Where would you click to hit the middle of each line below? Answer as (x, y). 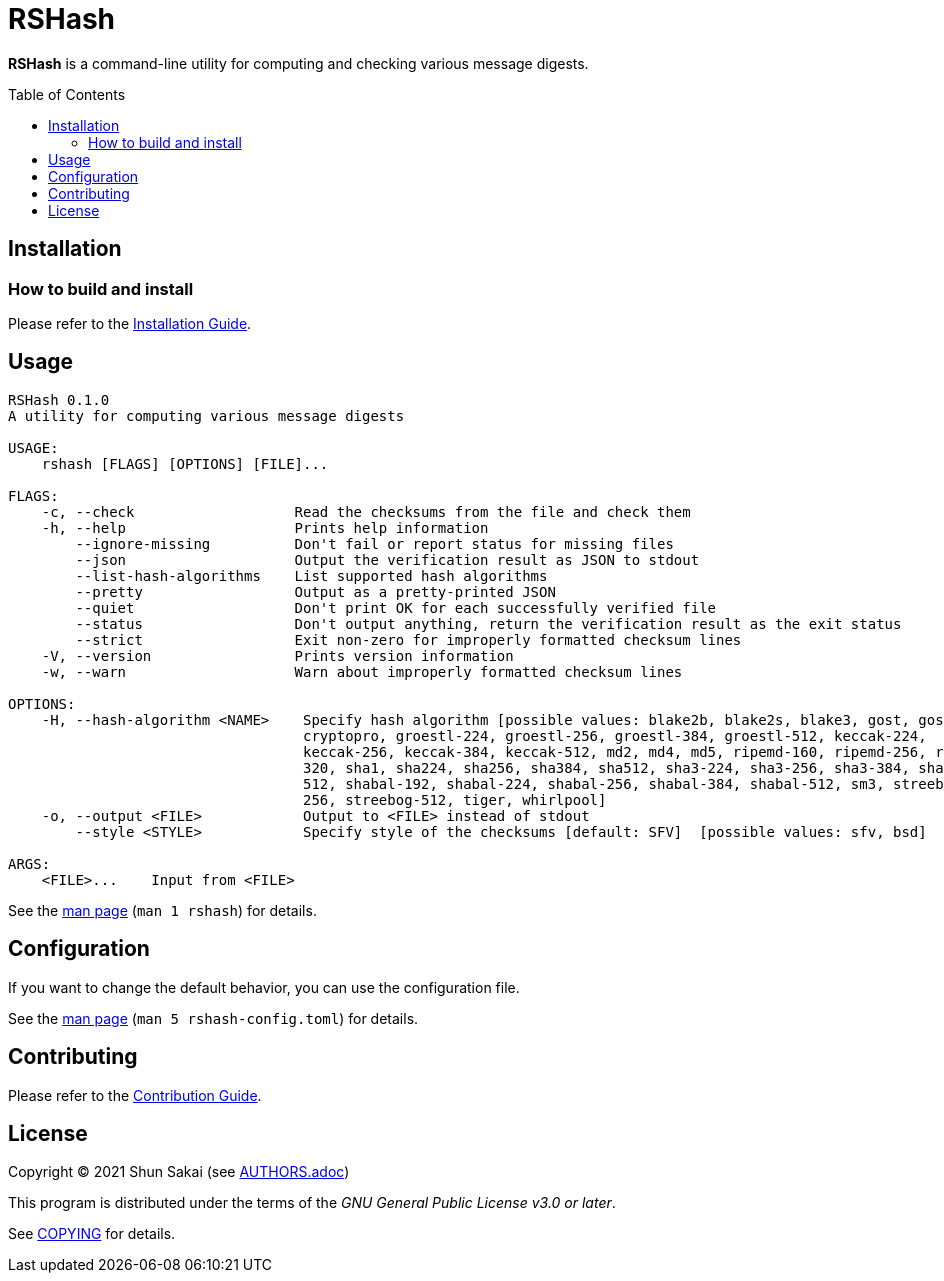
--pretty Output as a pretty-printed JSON (315, 591)
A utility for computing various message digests (206, 415)
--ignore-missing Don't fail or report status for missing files (374, 543)
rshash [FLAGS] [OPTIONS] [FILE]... (185, 463)
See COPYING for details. (92, 1234)
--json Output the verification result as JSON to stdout (387, 559)
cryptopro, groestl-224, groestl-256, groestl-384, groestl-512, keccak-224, (615, 735)
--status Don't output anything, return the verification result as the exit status (488, 623)
